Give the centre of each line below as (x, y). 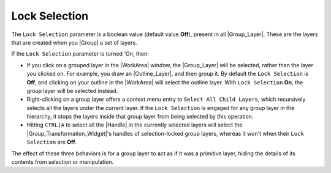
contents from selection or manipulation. (62, 162)
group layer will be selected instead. (72, 90)
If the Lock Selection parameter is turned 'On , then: (80, 54)
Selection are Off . (52, 142)
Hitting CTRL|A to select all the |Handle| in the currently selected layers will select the (135, 125)
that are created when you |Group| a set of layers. (74, 42)
